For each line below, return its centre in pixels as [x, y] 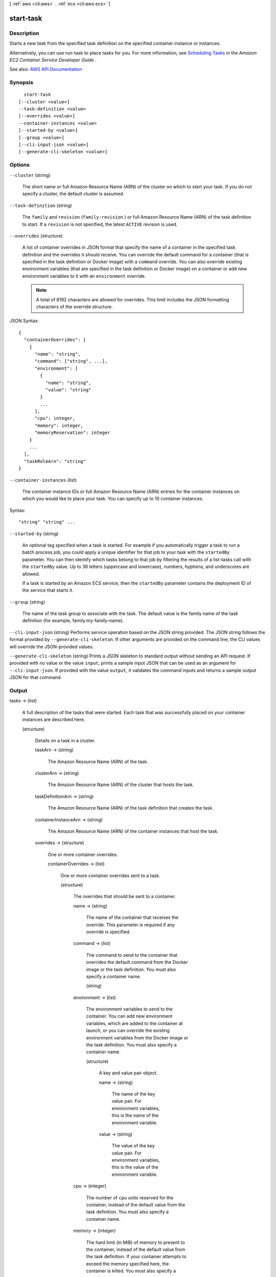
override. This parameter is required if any [131, 925]
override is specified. [108, 932]
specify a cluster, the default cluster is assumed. [73, 194]
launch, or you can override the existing [128, 1031]
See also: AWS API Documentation [46, 69]
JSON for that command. [36, 677]
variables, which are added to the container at [135, 1023]
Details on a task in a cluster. [65, 740]
